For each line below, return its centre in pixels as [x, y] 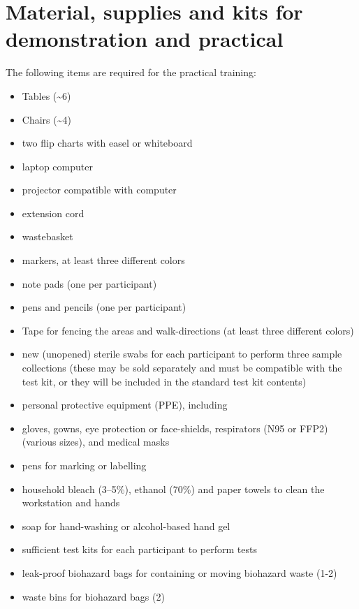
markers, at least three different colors [103, 260]
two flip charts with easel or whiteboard [107, 143]
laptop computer [57, 166]
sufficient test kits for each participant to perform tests [139, 549]
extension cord [53, 213]
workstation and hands [71, 502]
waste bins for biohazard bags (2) [93, 596]
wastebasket [47, 236]
